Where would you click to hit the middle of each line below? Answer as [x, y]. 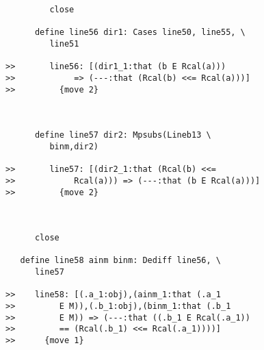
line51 [64, 43]
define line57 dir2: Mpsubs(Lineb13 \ [123, 135]
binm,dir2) [74, 146]
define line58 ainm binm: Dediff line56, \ [120, 261]
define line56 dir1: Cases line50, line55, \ [140, 33]
